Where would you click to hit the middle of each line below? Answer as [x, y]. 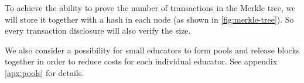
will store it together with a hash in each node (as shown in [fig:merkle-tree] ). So [149, 19]
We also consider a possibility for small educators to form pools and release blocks [152, 50]
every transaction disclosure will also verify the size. [98, 30]
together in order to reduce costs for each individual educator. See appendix [141, 61]
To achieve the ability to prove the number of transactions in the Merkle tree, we [150, 8]
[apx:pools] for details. [45, 72]
